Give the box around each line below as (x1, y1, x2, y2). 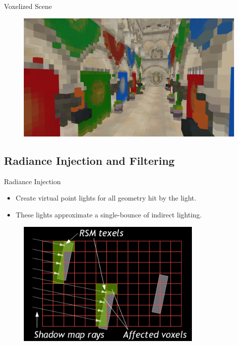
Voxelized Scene (4, 1, 52, 11)
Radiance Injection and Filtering (4, 153, 175, 168)
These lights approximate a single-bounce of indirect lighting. (15, 209, 202, 220)
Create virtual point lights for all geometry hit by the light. (15, 193, 196, 203)
